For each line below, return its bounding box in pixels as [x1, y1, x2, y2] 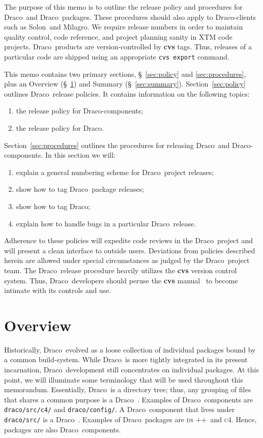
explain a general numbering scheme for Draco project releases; [16, 166, 214, 177]
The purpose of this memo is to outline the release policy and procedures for [4, 2, 243, 12]
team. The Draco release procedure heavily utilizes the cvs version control [4, 265, 237, 275]
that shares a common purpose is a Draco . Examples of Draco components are [4, 394, 253, 404]
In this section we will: [45, 150, 115, 160]
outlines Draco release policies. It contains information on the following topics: [4, 88, 250, 99]
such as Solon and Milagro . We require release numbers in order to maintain [4, 21, 243, 32]
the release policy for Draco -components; [16, 105, 143, 116]
